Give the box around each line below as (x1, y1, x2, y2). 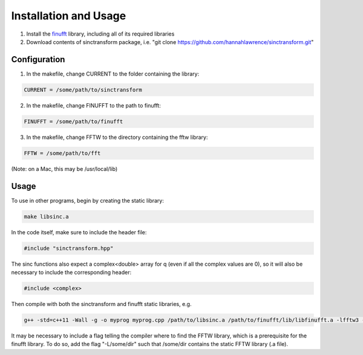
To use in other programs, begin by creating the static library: (11, 197, 165, 204)
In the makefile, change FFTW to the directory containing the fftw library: (26, 133, 208, 141)
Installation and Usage (11, 9, 126, 22)
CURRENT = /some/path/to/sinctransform (24, 86, 142, 93)
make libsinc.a (24, 213, 69, 220)
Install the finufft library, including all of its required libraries (26, 30, 175, 37)
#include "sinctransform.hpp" (24, 245, 114, 252)
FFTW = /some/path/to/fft (24, 150, 101, 156)
